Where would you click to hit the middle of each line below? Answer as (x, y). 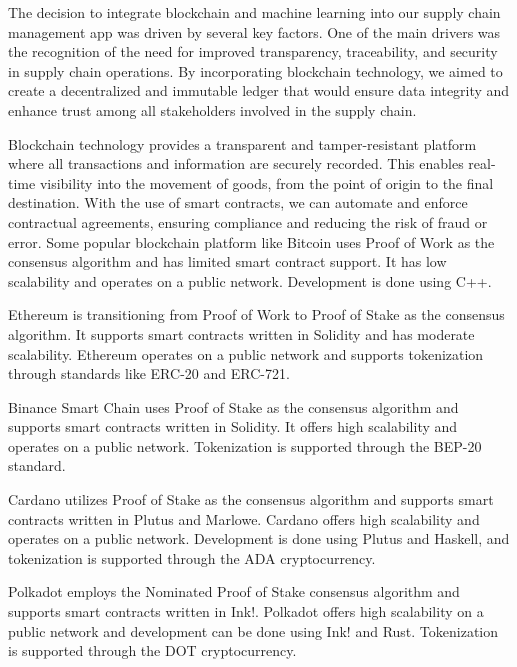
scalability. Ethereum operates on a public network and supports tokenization (246, 353)
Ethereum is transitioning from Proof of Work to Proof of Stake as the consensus (256, 314)
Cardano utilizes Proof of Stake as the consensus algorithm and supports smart (251, 499)
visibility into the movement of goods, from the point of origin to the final (266, 182)
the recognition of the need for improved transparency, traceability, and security (253, 51)
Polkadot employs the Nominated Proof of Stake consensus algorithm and (234, 591)
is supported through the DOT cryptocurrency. (152, 650)
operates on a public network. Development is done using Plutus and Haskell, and (259, 538)
